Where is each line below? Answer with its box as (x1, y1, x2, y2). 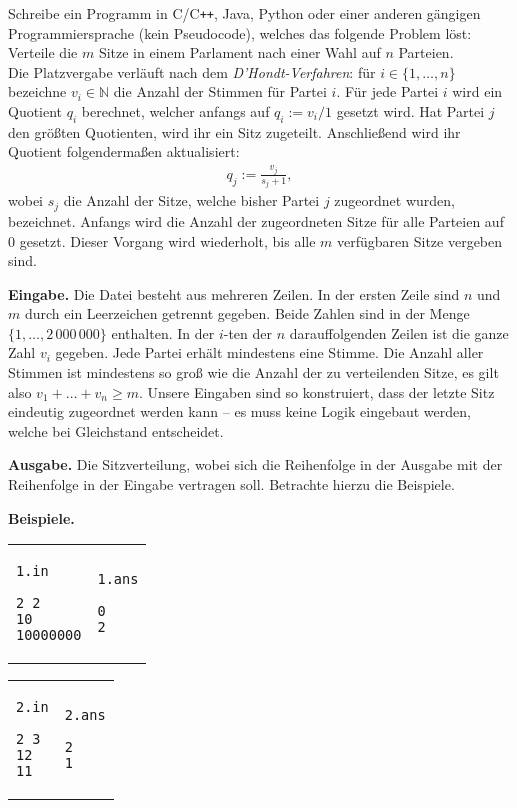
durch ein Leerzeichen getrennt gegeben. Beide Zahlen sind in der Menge (24, 303, 470, 324)
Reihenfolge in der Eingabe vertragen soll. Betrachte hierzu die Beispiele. (8, 474, 455, 495)
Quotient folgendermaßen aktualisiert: (8, 141, 240, 162)
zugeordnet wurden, (334, 190, 455, 211)
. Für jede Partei (336, 81, 439, 102)
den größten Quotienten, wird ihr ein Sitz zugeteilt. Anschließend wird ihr (8, 121, 461, 142)
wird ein (452, 81, 503, 102)
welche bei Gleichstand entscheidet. (8, 420, 224, 441)
